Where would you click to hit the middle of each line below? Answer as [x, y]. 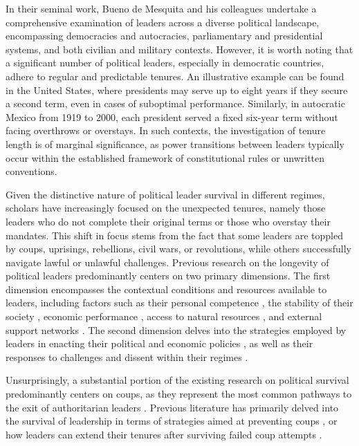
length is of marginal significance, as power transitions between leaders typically [175, 143]
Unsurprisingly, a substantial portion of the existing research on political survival [177, 380]
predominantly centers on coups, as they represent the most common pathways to [179, 394]
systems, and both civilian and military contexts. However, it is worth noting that [179, 49]
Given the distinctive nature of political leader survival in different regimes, [165, 194]
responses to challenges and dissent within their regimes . [127, 356]
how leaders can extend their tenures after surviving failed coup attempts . [164, 434]
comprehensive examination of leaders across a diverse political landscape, [163, 22]
